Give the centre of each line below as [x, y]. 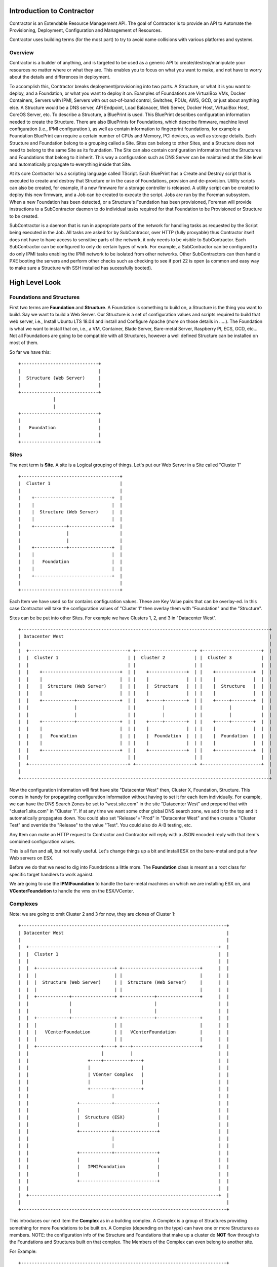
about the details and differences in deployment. [60, 77]
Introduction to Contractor [52, 11]
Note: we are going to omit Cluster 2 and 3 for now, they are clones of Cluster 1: [92, 914]
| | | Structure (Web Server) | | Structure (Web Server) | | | [124, 982]
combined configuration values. [43, 842]
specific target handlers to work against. [51, 874]
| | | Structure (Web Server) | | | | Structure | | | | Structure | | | [145, 686]
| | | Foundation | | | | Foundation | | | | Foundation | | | [145, 736]
